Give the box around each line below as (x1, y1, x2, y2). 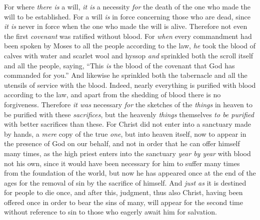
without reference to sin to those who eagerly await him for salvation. (4, 207, 217, 217)
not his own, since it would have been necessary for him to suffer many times (4, 158, 240, 168)
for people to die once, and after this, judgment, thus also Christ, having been (4, 187, 243, 198)
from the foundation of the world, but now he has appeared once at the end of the (4, 168, 256, 178)
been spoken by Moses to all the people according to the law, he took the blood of (4, 40, 256, 51)
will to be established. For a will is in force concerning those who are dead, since (4, 11, 250, 21)
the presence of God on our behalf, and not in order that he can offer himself (4, 138, 240, 149)
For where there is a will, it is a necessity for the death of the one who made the (4, 1, 251, 11)
